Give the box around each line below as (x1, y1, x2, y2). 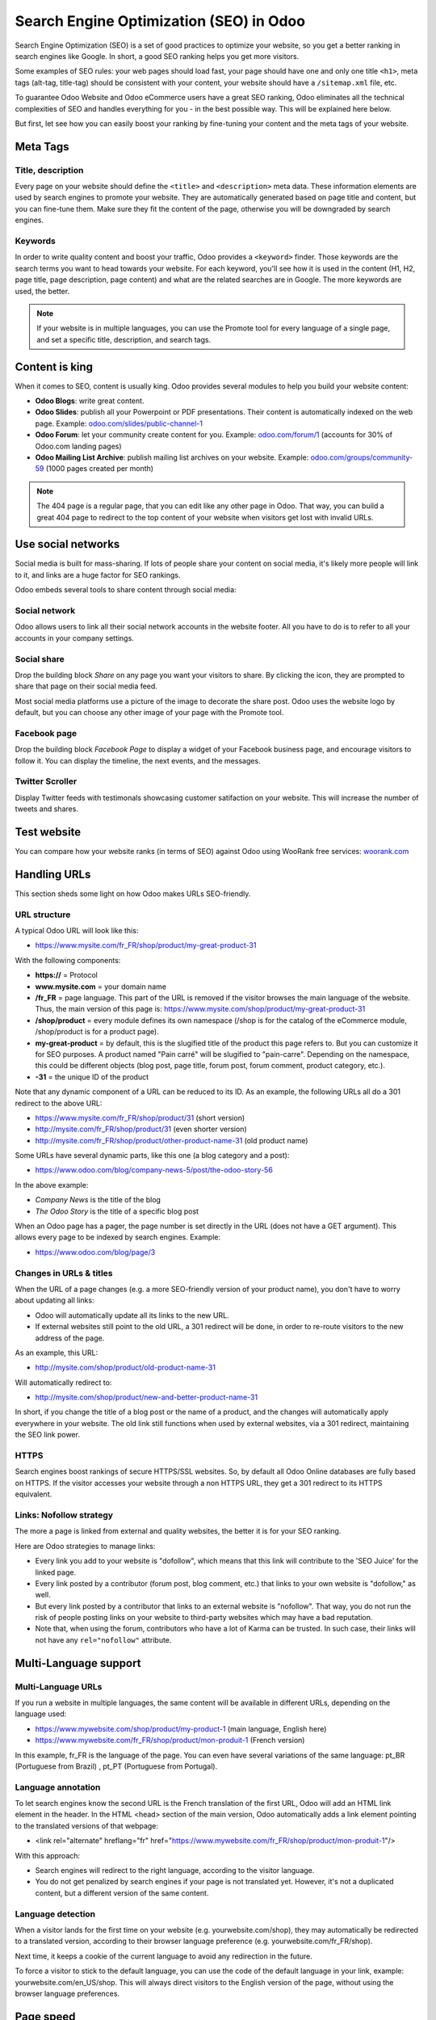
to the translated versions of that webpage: (15, 1820, 159, 1830)
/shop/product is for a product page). (35, 1027, 159, 1037)
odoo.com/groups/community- (310, 452, 413, 462)
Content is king (15, 360, 93, 373)
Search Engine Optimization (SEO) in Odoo (15, 12, 306, 30)
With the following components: (15, 955, 121, 965)
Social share (15, 653, 65, 664)
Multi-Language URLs (15, 1681, 103, 1692)
